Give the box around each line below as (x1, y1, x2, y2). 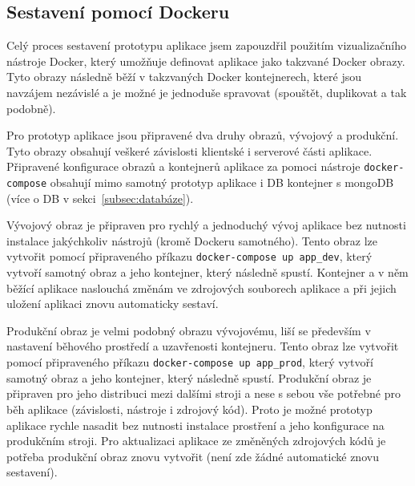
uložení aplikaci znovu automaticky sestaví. (6, 295, 219, 312)
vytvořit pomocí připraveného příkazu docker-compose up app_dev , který (6, 248, 373, 265)
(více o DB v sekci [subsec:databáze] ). (6, 189, 194, 206)
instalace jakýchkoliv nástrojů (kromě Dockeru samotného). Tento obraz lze (6, 232, 377, 249)
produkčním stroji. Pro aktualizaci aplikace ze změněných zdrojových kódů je (6, 432, 386, 449)
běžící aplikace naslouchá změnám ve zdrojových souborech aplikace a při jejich (6, 279, 397, 296)
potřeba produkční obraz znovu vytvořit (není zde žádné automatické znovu (6, 448, 379, 464)
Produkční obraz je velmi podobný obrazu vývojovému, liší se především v (6, 322, 371, 338)
